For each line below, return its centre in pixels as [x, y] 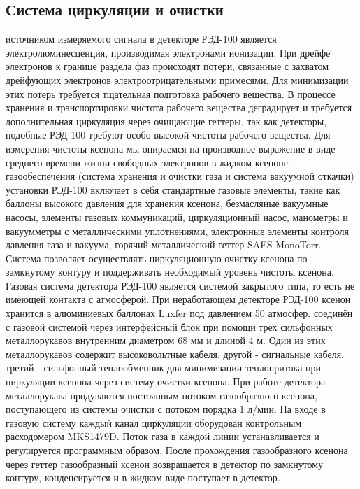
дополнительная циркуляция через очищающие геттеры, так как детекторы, [166, 121]
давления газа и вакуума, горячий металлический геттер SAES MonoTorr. [164, 244]
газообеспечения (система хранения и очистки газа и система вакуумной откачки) [180, 176]
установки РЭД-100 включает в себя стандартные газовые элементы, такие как [173, 189]
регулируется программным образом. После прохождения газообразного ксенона [177, 450]
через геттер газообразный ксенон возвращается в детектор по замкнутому [165, 463]
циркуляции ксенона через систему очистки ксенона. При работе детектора [166, 382]
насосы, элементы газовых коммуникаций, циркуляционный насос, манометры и [177, 217]
